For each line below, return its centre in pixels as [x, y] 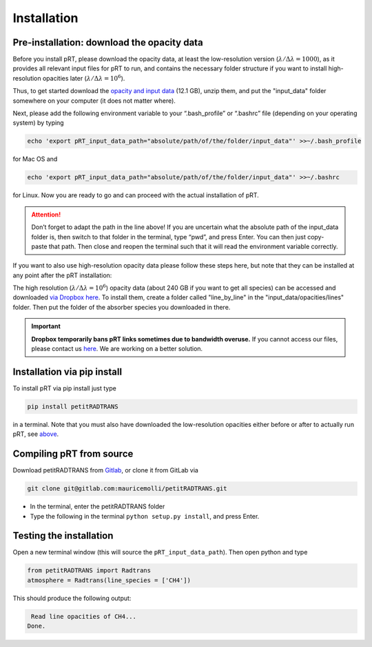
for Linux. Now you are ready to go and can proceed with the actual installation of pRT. [136, 195]
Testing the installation [63, 536]
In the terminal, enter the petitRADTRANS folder [97, 506]
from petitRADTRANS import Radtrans [89, 570]
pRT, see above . [36, 434]
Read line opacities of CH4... [84, 616]
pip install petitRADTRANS [73, 406]
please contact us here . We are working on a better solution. [117, 349]
